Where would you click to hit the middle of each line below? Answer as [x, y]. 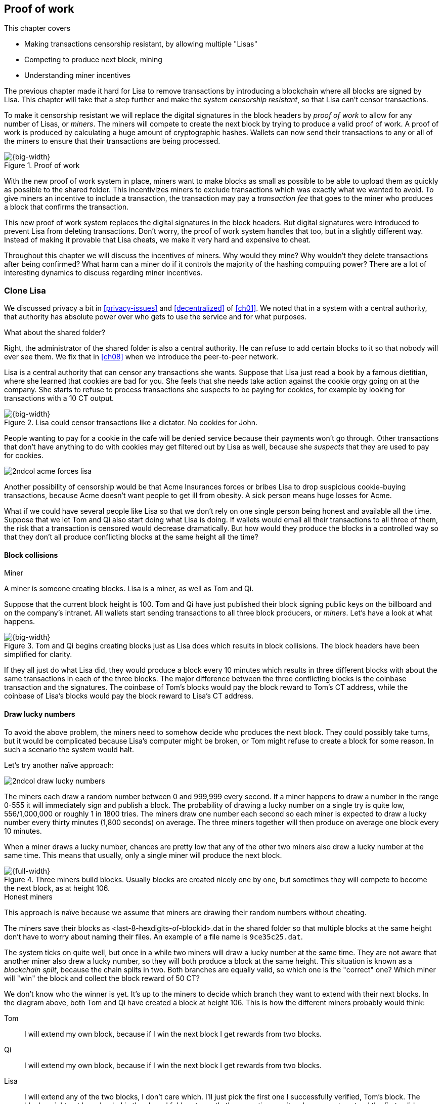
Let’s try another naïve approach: [59, 765]
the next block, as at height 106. [57, 888]
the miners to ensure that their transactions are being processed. [112, 141]
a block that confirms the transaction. [67, 207]
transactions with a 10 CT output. [59, 398]
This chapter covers [37, 28]
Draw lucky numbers [40, 714]
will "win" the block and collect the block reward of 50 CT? [102, 978]
